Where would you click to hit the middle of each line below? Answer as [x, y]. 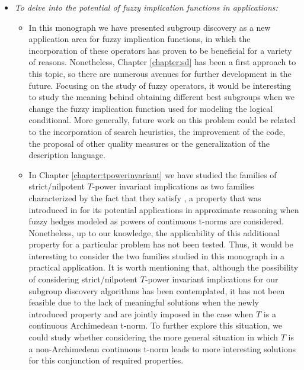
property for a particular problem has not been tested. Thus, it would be [161, 244]
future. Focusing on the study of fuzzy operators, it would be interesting [160, 85]
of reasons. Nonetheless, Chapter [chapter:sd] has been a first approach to [162, 62]
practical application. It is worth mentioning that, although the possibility [164, 267]
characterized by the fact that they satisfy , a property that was [145, 197]
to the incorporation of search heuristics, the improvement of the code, [157, 131]
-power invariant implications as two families [173, 186]
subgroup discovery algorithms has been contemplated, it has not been [157, 290]
